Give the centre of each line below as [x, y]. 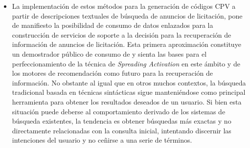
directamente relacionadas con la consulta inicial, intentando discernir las [122, 130]
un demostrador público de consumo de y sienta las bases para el [109, 53]
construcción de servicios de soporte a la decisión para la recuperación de [122, 34]
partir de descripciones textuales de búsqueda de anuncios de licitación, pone [127, 15]
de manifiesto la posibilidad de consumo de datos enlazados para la [113, 25]
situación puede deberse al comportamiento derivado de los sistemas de [119, 111]
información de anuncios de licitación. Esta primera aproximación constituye [126, 44]
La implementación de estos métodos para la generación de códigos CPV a [124, 6]
